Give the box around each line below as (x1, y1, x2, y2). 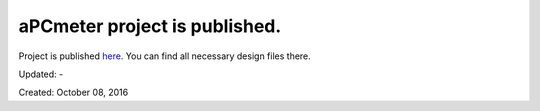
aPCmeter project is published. (18, 15, 282, 37)
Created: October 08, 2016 (18, 86, 129, 99)
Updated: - (18, 68, 64, 80)
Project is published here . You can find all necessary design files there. (18, 50, 312, 62)
